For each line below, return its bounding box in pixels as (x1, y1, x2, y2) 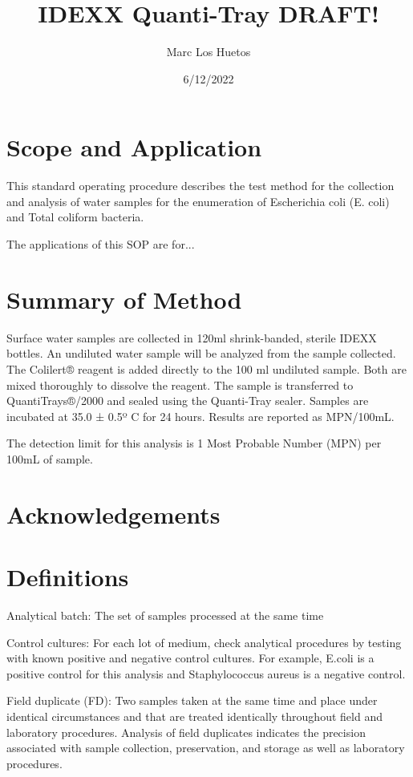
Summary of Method (6, 282, 242, 315)
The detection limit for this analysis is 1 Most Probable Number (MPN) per (6, 435, 382, 451)
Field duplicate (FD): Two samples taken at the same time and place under (6, 692, 378, 709)
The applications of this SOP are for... (6, 236, 195, 253)
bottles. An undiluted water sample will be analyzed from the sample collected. (6, 345, 396, 362)
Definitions (6, 560, 129, 593)
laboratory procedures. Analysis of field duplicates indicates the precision (6, 723, 366, 740)
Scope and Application (6, 131, 262, 164)
